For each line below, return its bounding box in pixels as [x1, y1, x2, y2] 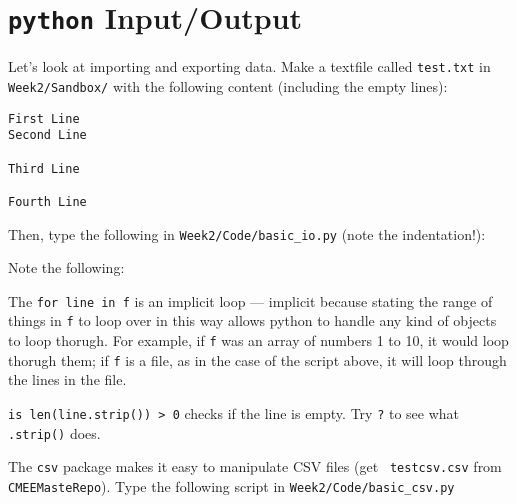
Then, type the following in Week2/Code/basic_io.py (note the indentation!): [8, 223, 486, 244]
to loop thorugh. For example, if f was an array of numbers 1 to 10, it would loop [8, 330, 509, 351]
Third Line [8, 161, 80, 176]
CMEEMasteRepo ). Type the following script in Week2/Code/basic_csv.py [8, 475, 455, 496]
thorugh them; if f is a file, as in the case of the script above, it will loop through [8, 349, 507, 370]
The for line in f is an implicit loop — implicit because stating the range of [8, 290, 493, 311]
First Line [8, 111, 80, 126]
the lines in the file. [8, 369, 127, 390]
